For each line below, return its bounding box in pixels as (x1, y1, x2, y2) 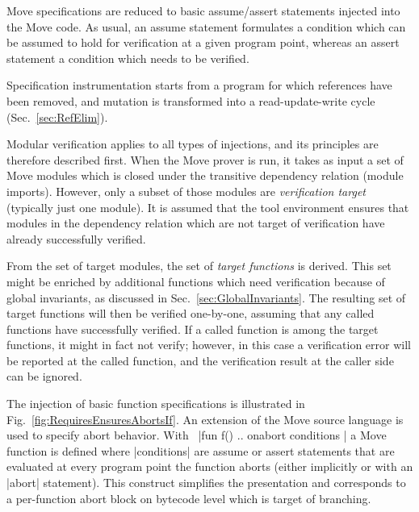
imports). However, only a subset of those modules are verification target (6, 182, 366, 199)
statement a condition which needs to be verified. (6, 49, 249, 66)
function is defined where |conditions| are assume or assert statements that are (6, 442, 395, 459)
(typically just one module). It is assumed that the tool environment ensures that (6, 198, 409, 215)
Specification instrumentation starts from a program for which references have (6, 77, 392, 94)
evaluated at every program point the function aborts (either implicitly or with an (6, 458, 413, 475)
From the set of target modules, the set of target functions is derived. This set (6, 257, 392, 274)
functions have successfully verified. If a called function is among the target (6, 320, 379, 337)
